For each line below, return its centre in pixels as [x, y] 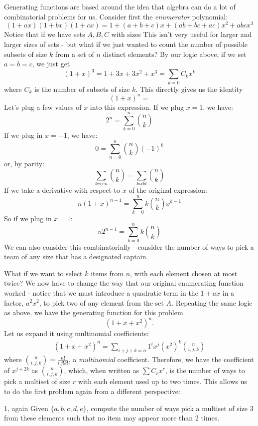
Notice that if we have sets [45, 34]
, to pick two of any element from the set [101, 302]
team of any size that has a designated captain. [76, 256]
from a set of [74, 54]
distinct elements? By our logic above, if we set [175, 54]
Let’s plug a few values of [43, 107]
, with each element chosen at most [184, 273]
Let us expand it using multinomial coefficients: [76, 333]
